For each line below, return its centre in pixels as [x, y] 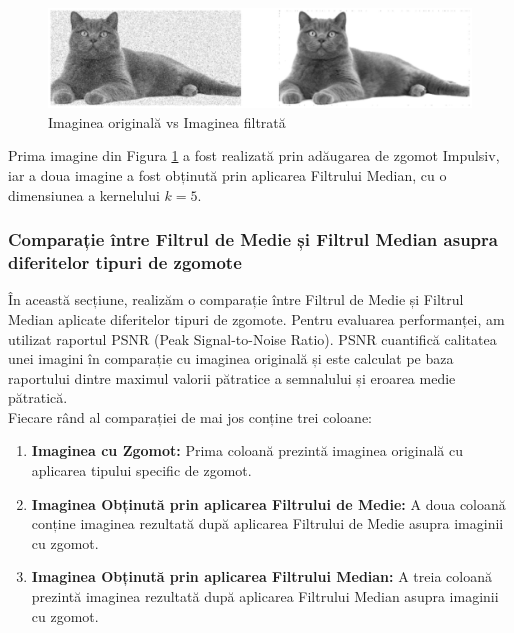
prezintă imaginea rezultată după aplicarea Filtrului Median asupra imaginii [265, 596]
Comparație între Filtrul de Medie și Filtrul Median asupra [253, 239]
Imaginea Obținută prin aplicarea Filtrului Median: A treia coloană [261, 576]
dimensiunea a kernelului [84, 194]
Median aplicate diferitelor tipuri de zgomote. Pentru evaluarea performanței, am [256, 318]
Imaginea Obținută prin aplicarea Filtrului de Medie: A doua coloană [268, 503]
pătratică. [38, 397]
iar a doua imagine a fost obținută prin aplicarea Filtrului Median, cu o [227, 174]
